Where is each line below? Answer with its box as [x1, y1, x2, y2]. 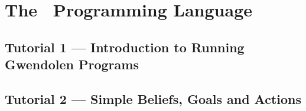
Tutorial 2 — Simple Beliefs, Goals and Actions [5, 89, 302, 107]
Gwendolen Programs [5, 55, 139, 73]
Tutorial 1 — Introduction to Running [5, 38, 245, 56]
